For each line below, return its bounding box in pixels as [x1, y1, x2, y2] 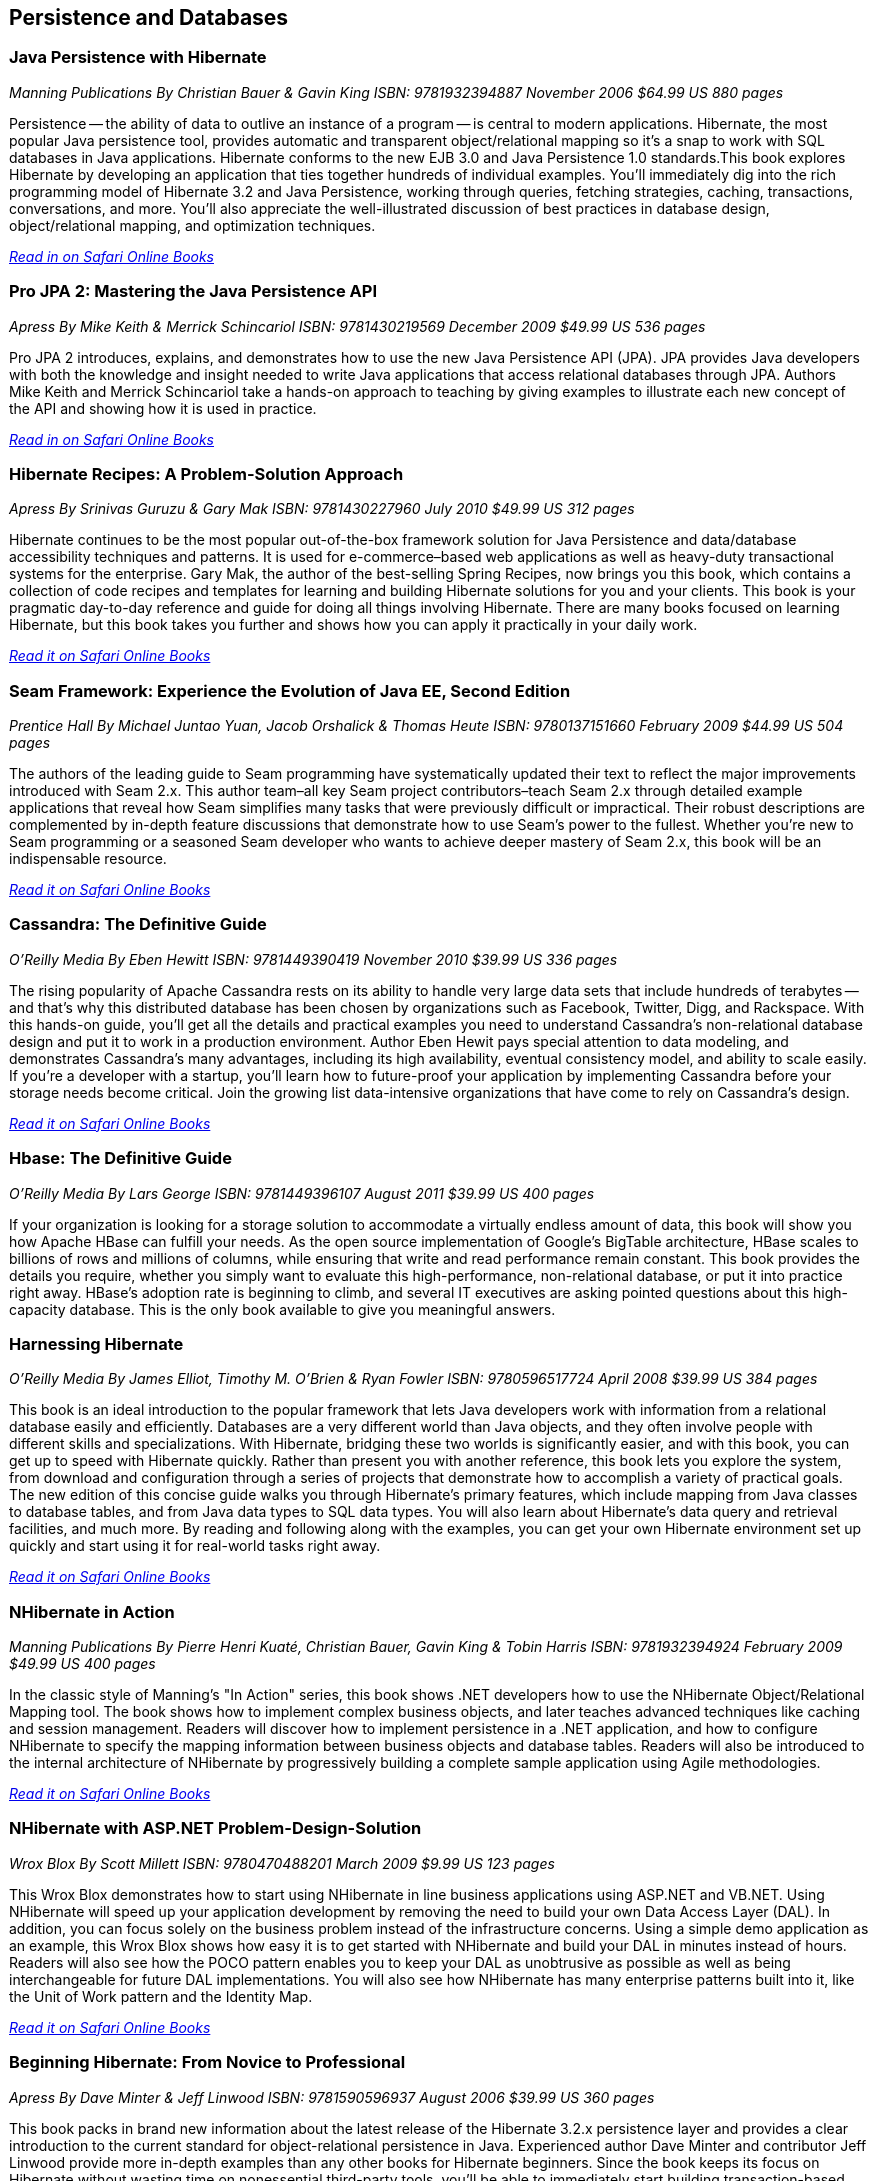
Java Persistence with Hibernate [9, 47, 267, 68]
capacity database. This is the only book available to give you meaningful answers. [9, 1300, 556, 1318]
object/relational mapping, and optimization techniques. [9, 216, 376, 234]
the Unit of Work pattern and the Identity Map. [9, 1987, 313, 2005]
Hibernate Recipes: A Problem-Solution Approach [9, 463, 404, 484]
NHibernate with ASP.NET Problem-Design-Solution [9, 1818, 422, 1839]
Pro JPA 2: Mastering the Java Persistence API [9, 281, 378, 302]
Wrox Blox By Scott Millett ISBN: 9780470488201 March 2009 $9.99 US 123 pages [9, 1854, 555, 1872]
